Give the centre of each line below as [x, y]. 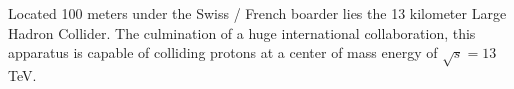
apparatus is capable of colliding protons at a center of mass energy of [223, 52]
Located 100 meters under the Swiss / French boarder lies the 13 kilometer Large [257, 13]
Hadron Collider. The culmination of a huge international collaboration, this [242, 32]
